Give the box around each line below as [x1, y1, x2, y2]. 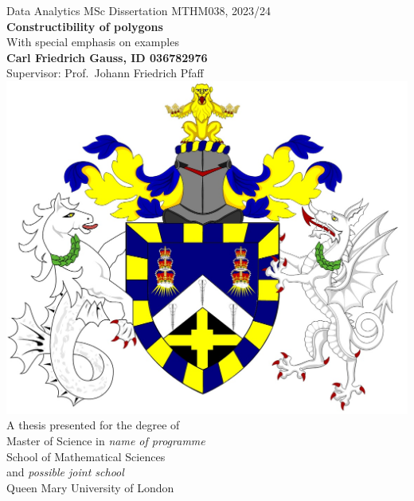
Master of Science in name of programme [6, 433, 205, 449]
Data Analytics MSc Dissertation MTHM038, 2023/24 [6, 2, 271, 18]
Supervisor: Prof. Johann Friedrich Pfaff [6, 65, 204, 81]
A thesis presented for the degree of [6, 417, 180, 433]
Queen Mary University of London [6, 479, 174, 495]
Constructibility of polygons [6, 18, 163, 34]
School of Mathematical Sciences [6, 448, 166, 464]
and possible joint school [6, 464, 124, 480]
